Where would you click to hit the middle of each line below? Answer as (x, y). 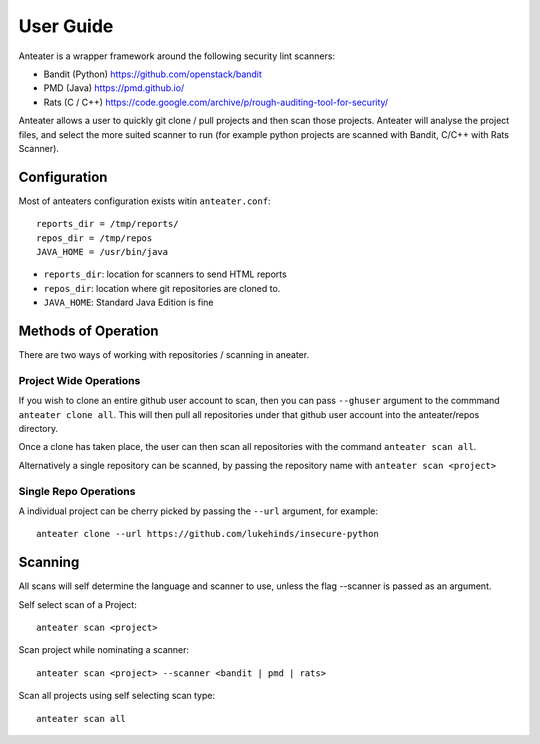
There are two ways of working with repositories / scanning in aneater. (164, 355)
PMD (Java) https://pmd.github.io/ (114, 88)
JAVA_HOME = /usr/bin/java (102, 251)
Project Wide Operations (79, 380)
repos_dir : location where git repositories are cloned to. (162, 288)
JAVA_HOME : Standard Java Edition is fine (128, 302)
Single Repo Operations (77, 491)
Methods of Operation (88, 330)
